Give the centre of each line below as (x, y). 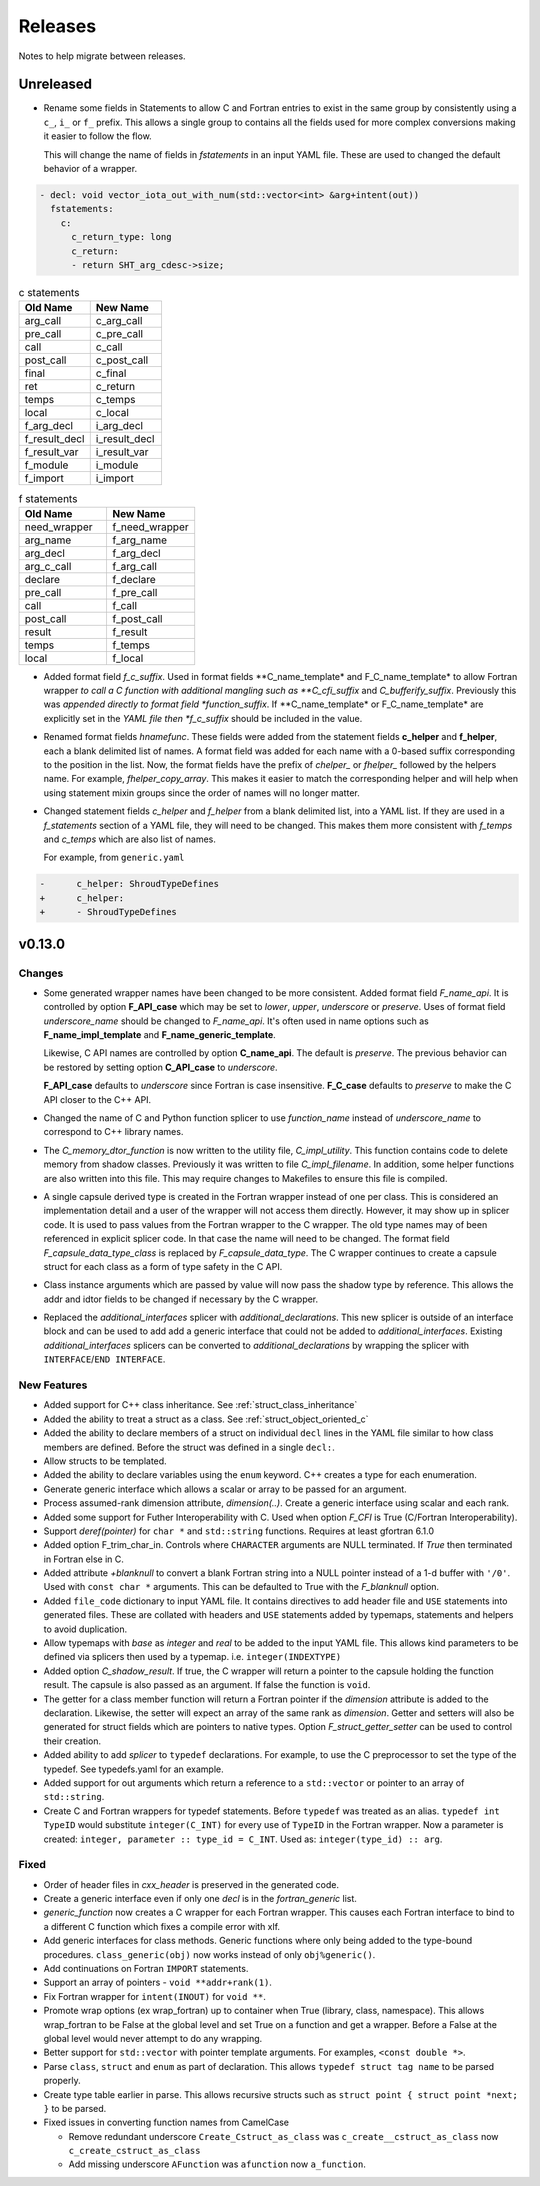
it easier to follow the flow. (97, 136)
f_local (127, 658)
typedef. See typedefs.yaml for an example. (133, 1769)
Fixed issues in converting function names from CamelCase (166, 2122)
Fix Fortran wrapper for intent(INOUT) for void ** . (155, 1996)
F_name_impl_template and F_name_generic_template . (160, 1035)
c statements (49, 293)
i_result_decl (125, 439)
